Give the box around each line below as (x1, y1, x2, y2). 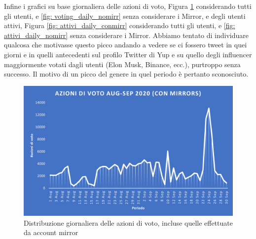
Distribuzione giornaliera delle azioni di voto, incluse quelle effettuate (24, 217, 233, 228)
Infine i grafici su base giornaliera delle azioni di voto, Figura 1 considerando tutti (4, 1, 252, 11)
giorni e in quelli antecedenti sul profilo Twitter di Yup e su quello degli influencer (4, 49, 252, 59)
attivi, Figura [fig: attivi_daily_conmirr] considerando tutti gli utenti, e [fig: (4, 20, 235, 31)
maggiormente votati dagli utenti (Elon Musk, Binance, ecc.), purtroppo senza (4, 59, 241, 69)
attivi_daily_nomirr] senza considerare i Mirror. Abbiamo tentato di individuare (4, 30, 249, 40)
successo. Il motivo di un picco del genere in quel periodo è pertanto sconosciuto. (4, 69, 249, 79)
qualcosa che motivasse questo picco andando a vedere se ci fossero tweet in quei (4, 40, 247, 50)
